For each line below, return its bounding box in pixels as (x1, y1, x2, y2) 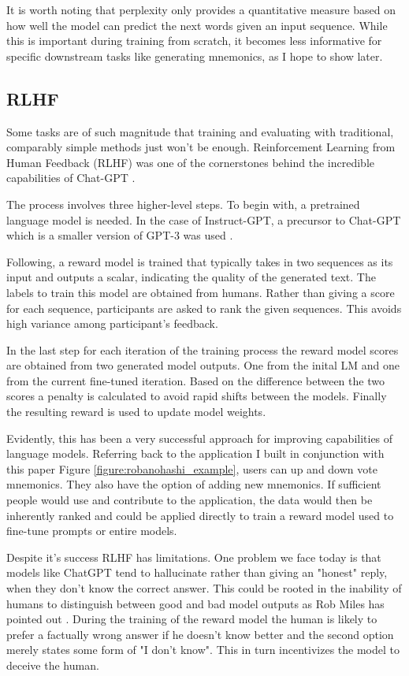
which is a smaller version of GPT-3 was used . (6, 227, 233, 243)
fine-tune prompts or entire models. (6, 522, 177, 539)
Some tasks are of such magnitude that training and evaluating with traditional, (6, 123, 394, 139)
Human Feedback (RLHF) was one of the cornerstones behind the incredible (6, 154, 375, 170)
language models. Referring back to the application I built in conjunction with (6, 445, 385, 462)
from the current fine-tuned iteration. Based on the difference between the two (6, 372, 385, 388)
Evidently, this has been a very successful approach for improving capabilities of (6, 429, 393, 446)
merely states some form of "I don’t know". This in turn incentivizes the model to (6, 641, 400, 658)
